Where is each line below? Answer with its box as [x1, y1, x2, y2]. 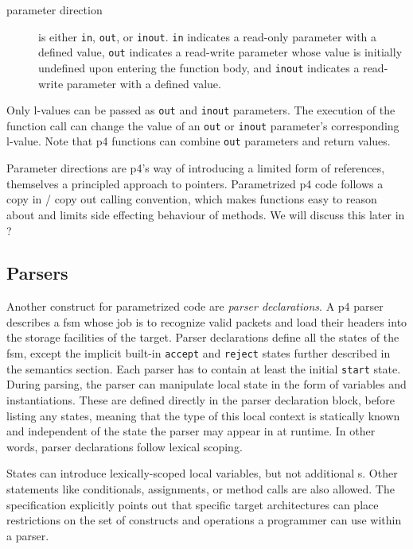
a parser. [6, 527, 49, 543]
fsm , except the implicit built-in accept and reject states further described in [6, 345, 391, 361]
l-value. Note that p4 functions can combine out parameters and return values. [6, 133, 391, 149]
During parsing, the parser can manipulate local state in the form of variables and [6, 376, 407, 392]
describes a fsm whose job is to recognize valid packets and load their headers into [6, 313, 407, 330]
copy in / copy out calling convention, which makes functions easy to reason [6, 191, 377, 207]
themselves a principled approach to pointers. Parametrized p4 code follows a [6, 175, 384, 191]
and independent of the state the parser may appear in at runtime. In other [6, 423, 376, 439]
